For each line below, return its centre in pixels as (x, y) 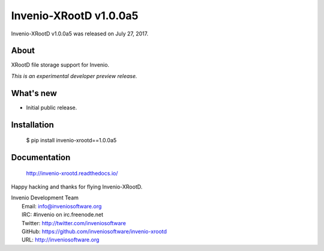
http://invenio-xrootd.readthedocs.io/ (72, 173)
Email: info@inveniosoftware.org (62, 206)
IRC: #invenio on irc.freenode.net (63, 215)
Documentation (41, 157)
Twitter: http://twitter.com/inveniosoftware (74, 223)
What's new (34, 93)
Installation (32, 125)
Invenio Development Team (45, 198)
